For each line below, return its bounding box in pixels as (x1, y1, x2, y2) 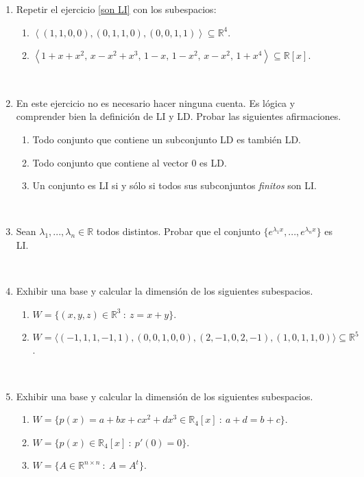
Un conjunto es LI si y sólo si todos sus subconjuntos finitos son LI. (32, 178, 317, 193)
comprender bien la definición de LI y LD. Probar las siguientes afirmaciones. (16, 109, 341, 123)
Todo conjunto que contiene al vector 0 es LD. (32, 155, 227, 169)
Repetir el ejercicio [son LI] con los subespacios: (16, 2, 217, 16)
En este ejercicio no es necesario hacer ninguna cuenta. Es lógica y (16, 95, 295, 110)
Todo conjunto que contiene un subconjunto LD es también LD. (32, 132, 301, 146)
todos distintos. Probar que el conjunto (96, 224, 260, 238)
